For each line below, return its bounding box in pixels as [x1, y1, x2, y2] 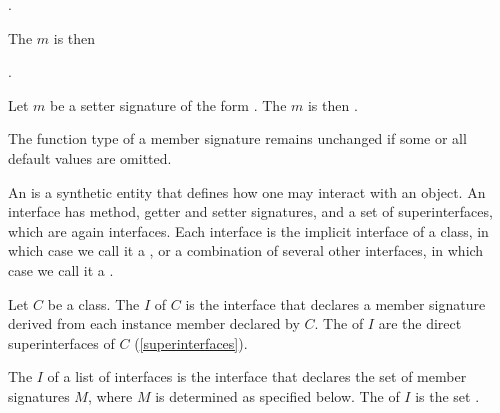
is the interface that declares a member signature [185, 293, 486, 314]
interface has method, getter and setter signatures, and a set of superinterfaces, [8, 201, 493, 222]
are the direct [378, 313, 462, 334]
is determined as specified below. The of [155, 385, 400, 406]
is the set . [415, 385, 480, 406]
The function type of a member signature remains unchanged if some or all [8, 128, 467, 149]
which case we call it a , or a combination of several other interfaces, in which [8, 240, 484, 261]
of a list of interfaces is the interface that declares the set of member [47, 366, 467, 387]
